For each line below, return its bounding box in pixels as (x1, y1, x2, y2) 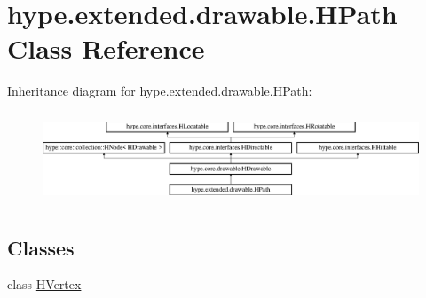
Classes (7, 233, 75, 261)
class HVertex (7, 275, 82, 294)
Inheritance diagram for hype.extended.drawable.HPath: (7, 82, 312, 100)
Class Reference (7, 30, 205, 67)
